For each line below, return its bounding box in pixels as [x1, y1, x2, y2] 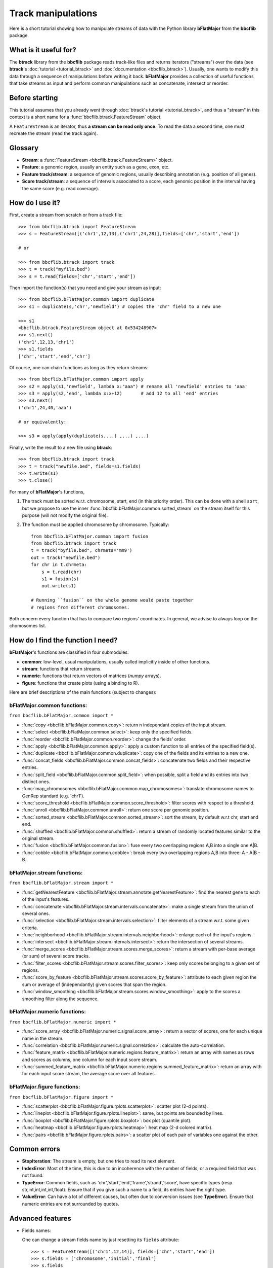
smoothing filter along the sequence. [22, 996, 99, 1002]
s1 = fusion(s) [41, 576, 79, 582]
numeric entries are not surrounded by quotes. [22, 1201, 119, 1207]
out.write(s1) [41, 583, 77, 589]
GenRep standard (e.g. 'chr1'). [22, 793, 84, 799]
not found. [22, 1172, 44, 1179]
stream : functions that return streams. [22, 666, 102, 672]
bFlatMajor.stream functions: [9, 869, 83, 876]
